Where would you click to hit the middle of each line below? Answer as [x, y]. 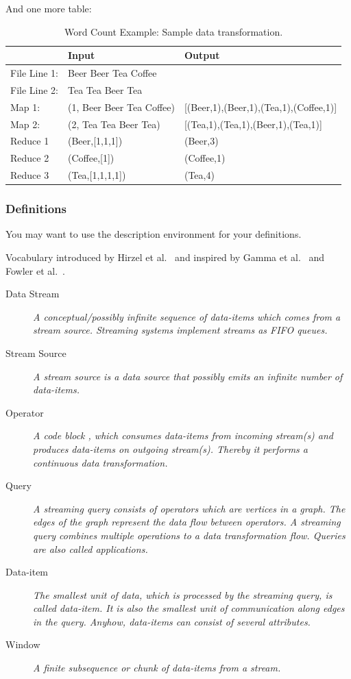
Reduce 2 [30, 158]
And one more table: [49, 8]
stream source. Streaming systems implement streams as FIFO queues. [180, 330]
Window [23, 644]
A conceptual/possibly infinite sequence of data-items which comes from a [187, 316]
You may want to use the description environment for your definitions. [154, 234]
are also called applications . [90, 548]
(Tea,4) [199, 175]
